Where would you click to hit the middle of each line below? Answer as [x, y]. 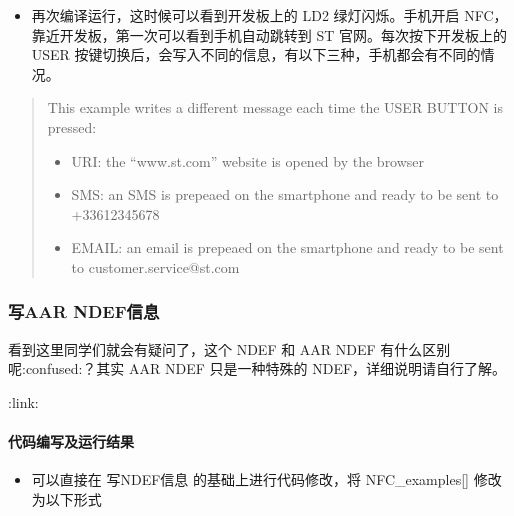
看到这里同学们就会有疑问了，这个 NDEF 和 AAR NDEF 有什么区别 [229, 348]
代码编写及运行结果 [71, 441]
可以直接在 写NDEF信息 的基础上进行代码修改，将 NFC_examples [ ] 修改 [266, 479]
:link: [23, 401]
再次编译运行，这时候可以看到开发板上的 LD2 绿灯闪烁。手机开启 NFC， [269, 15]
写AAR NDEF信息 [84, 311]
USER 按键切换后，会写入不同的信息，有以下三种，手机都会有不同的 [256, 54]
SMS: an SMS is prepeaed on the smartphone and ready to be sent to [285, 194]
